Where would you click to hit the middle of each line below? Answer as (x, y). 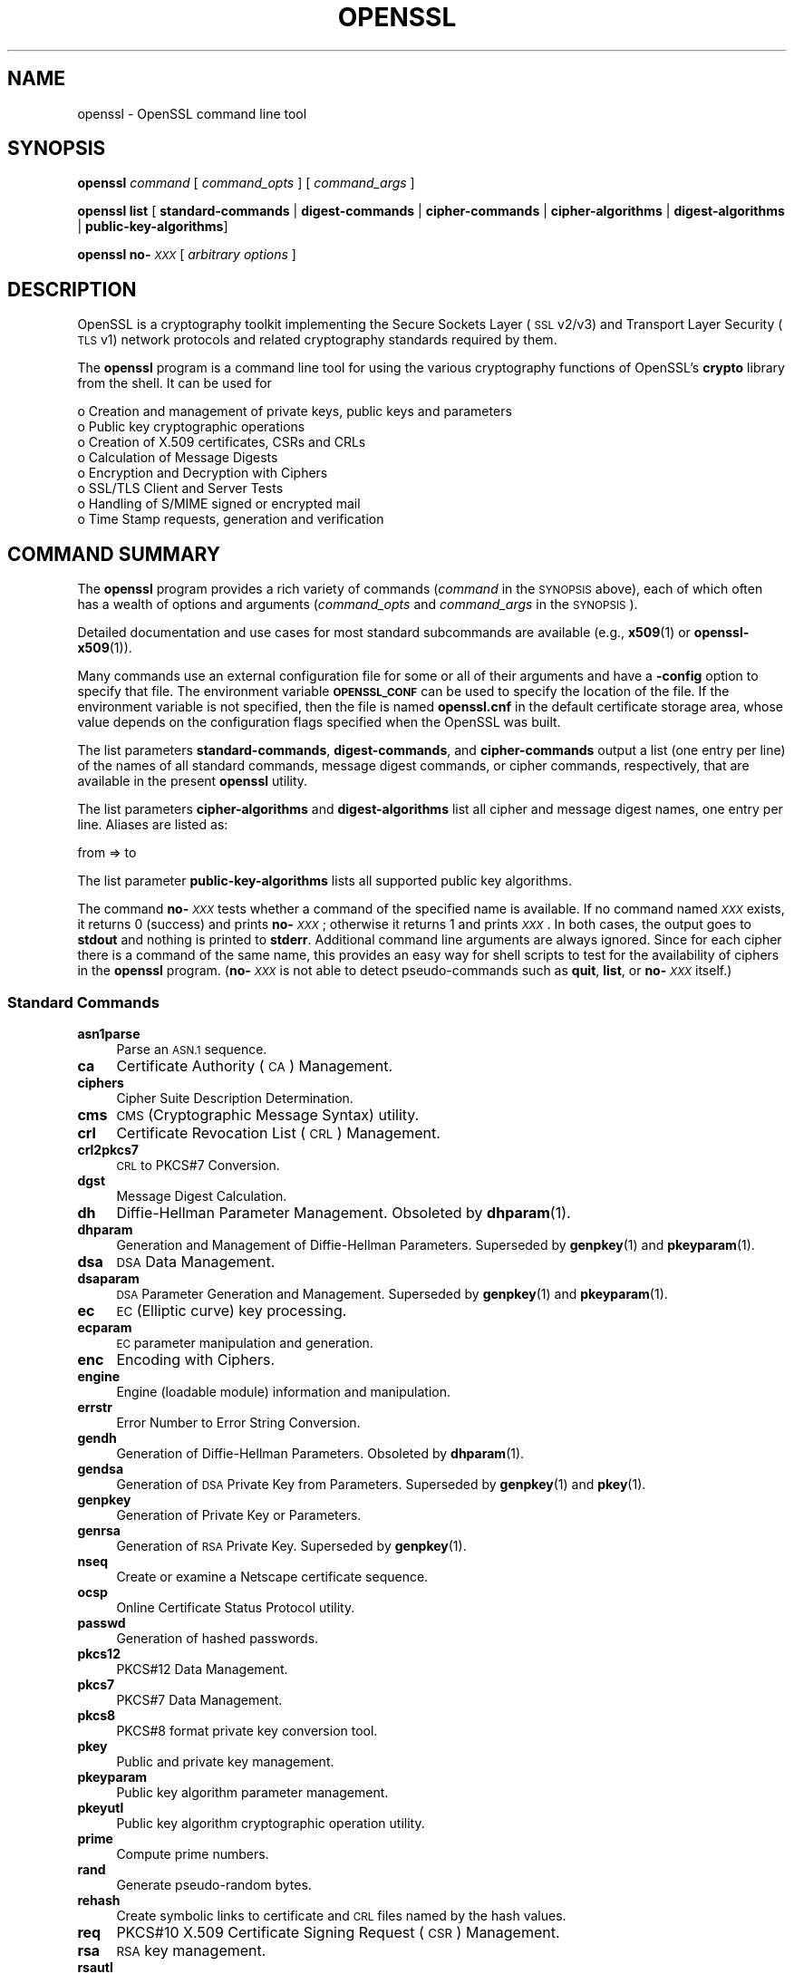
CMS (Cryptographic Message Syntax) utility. (268, 1114)
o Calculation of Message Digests (178, 458)
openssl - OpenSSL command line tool (192, 113)
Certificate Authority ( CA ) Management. (255, 1065)
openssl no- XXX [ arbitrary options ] (187, 255)
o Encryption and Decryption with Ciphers (203, 473)
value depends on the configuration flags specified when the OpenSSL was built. (319, 722)
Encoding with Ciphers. (196, 1359)
